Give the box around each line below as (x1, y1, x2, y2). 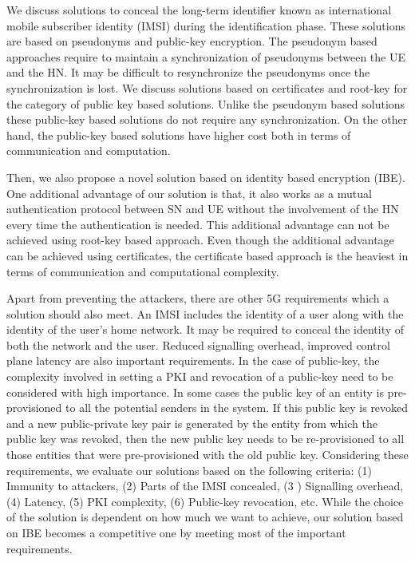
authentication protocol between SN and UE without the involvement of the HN (6, 200, 399, 217)
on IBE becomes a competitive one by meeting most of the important (6, 524, 346, 540)
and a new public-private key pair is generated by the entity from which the (6, 414, 377, 431)
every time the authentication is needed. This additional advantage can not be (6, 216, 389, 232)
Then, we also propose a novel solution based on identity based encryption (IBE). (6, 168, 405, 185)
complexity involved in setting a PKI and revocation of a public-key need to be (6, 368, 393, 385)
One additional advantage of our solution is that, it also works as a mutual (6, 184, 372, 201)
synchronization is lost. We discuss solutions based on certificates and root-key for (6, 79, 408, 96)
